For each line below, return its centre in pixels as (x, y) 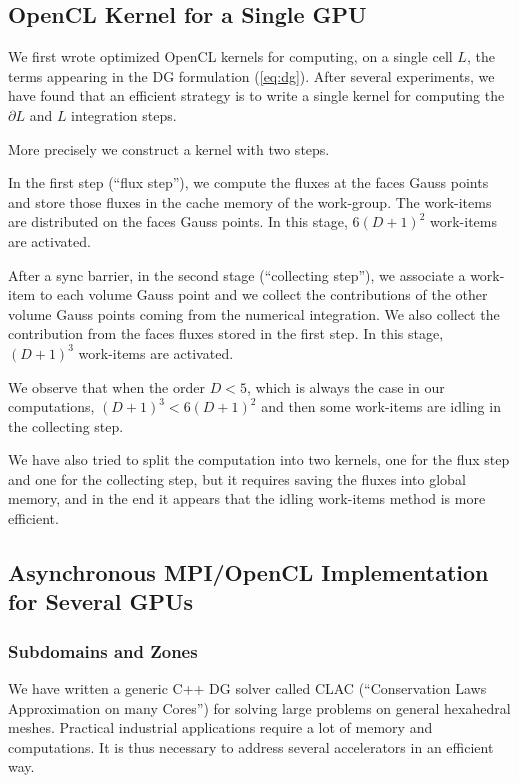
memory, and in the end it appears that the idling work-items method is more (247, 498)
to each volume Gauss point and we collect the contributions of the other (263, 294)
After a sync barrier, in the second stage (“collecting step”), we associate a (237, 274)
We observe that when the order (106, 386)
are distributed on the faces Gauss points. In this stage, (178, 221)
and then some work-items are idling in (381, 406)
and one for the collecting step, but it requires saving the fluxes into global (237, 478)
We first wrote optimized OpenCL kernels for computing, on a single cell (230, 56)
